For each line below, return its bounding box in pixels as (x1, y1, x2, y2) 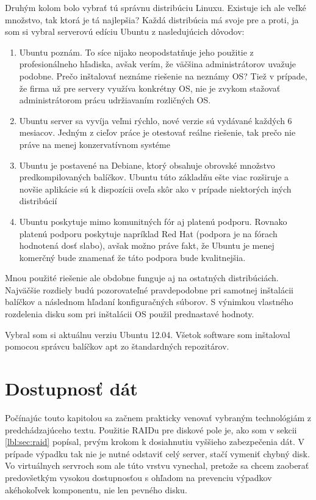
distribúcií (19, 194, 57, 207)
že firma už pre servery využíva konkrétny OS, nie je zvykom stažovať (19, 81, 281, 94)
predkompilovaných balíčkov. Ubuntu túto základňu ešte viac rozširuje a (19, 171, 289, 183)
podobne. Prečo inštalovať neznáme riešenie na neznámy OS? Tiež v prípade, (19, 69, 307, 82)
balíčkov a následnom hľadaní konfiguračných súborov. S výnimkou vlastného (5, 295, 293, 308)
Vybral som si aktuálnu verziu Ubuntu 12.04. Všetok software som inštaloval (5, 328, 290, 340)
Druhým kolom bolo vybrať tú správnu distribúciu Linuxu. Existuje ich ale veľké (5, 1, 306, 13)
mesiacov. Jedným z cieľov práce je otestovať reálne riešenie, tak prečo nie (19, 126, 296, 139)
